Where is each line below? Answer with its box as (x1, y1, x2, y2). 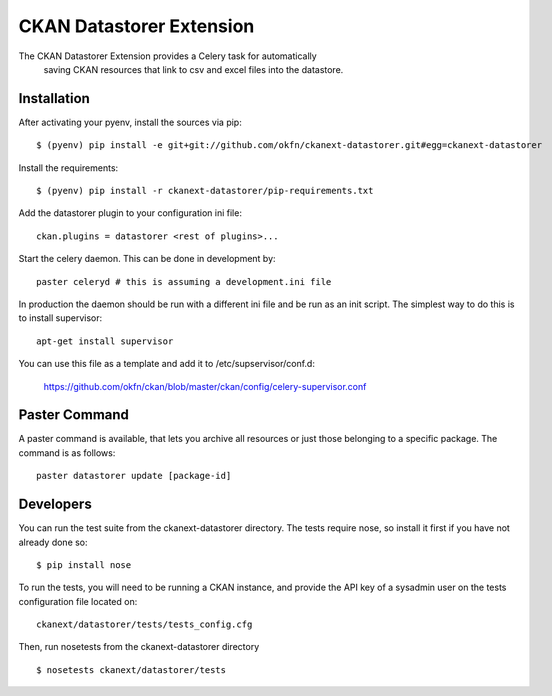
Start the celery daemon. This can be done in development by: (18, 253, 276, 265)
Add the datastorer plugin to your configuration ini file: (18, 207, 242, 219)
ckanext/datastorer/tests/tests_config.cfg (36, 619, 253, 630)
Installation (18, 90, 90, 107)
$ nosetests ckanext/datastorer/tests (36, 664, 227, 675)
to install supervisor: (18, 312, 103, 324)
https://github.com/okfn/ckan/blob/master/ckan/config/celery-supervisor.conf (43, 380, 367, 392)
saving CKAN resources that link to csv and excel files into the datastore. (43, 63, 344, 75)
